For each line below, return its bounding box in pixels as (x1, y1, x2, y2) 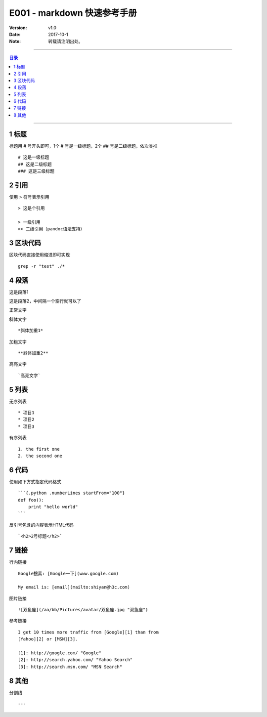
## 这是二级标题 (18, 161, 52, 167)
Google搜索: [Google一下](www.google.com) (18, 571, 119, 576)
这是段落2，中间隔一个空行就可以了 (9, 298, 82, 304)
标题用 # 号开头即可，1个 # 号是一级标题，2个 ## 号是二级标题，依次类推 (9, 143, 158, 149)
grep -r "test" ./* (18, 263, 65, 269)
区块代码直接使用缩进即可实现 (9, 252, 70, 258)
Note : (9, 39, 21, 44)
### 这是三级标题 (18, 168, 54, 174)
